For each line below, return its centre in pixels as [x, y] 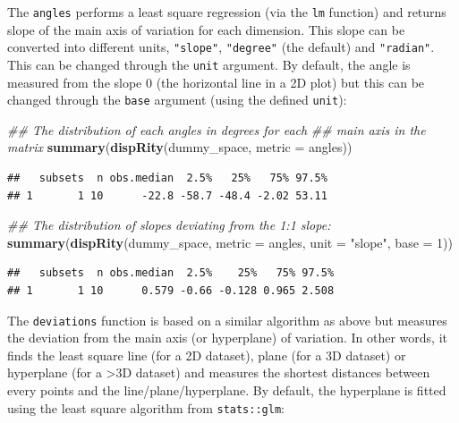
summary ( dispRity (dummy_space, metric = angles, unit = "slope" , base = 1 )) [230, 242]
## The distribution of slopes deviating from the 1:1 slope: [169, 225]
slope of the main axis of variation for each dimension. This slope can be [206, 29]
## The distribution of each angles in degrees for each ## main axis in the [217, 129]
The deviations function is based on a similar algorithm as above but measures [227, 320]
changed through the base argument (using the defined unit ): [177, 100]
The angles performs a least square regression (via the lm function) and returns [227, 12]
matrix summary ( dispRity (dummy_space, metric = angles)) [180, 147]
